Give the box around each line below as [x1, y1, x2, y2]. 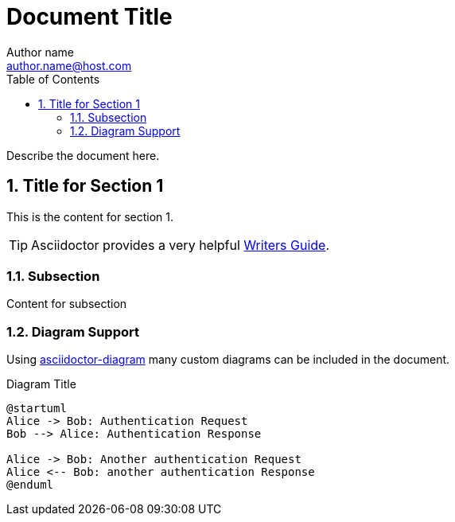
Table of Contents [6, 72, 100, 86]
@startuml [6, 402, 67, 415]
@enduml [6, 478, 54, 492]
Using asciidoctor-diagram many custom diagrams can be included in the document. [6, 353, 450, 367]
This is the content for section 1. [6, 209, 173, 224]
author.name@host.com [6, 58, 132, 72]
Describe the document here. [6, 148, 160, 162]
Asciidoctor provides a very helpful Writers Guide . [31, 236, 330, 253]
